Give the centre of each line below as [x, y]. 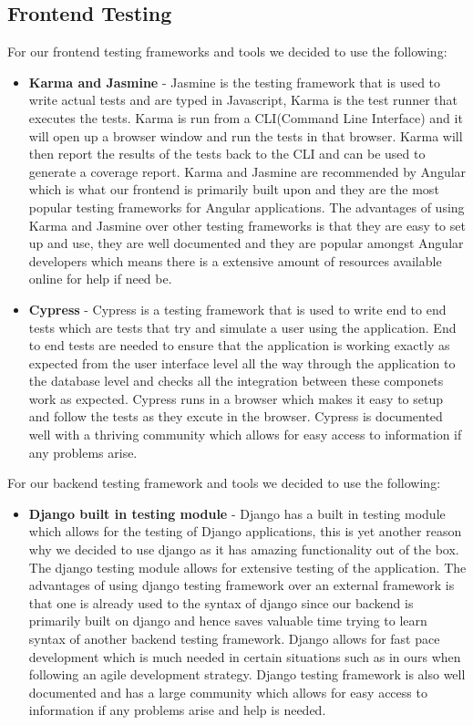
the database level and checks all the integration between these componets [236, 381]
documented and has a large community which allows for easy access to [228, 692]
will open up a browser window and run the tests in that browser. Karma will [246, 135]
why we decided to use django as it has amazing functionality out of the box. [244, 549]
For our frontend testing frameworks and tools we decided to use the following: [227, 52]
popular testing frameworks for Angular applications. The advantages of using [247, 207]
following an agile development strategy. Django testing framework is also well [247, 674]
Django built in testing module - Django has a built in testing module [237, 513]
